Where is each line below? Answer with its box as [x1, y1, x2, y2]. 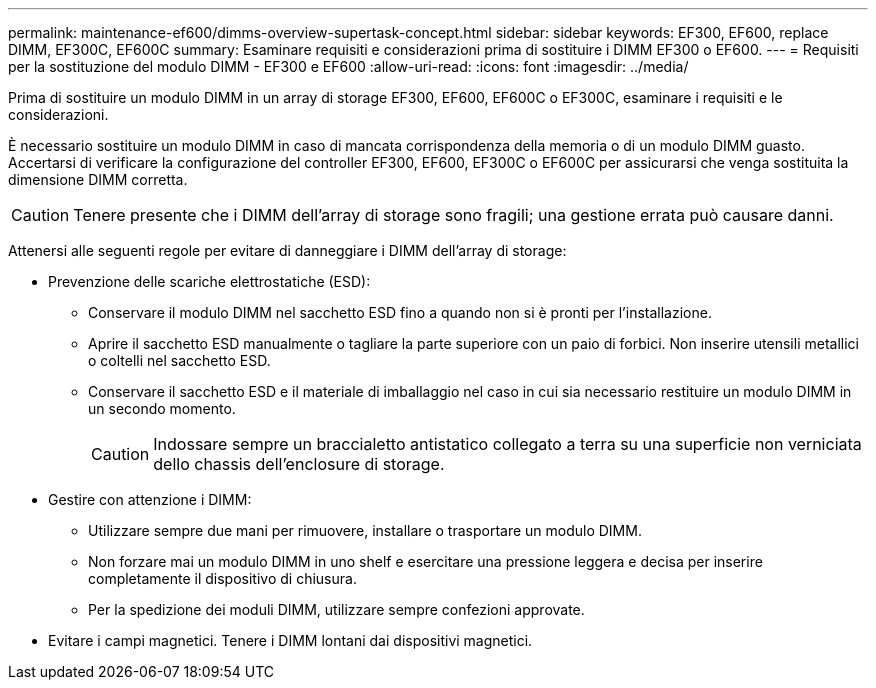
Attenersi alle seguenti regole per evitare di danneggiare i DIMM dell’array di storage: [8, 242, 567, 259]
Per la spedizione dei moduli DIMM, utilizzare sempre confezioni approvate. [88, 601, 585, 618]
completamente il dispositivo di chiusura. [88, 570, 357, 587]
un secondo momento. [88, 400, 236, 417]
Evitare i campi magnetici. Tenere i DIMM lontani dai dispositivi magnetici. [48, 632, 533, 649]
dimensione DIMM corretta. [8, 171, 188, 188]
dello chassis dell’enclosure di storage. [153, 454, 445, 474]
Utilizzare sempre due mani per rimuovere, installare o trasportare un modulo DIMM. [88, 522, 642, 539]
